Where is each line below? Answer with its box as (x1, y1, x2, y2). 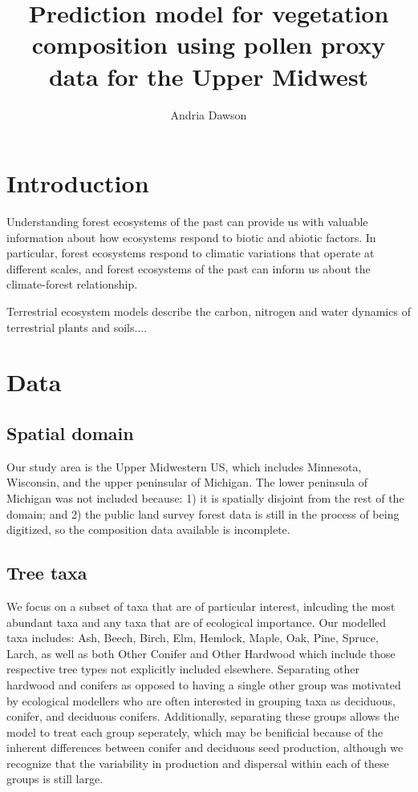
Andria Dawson (170, 106, 247, 123)
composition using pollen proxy (31, 28, 386, 61)
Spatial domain (6, 420, 134, 445)
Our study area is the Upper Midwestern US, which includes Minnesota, (6, 458, 362, 475)
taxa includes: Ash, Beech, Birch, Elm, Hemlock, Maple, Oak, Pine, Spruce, (6, 629, 379, 646)
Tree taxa (6, 560, 87, 585)
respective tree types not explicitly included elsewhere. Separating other (6, 661, 359, 677)
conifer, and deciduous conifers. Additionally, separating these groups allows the (6, 708, 400, 725)
